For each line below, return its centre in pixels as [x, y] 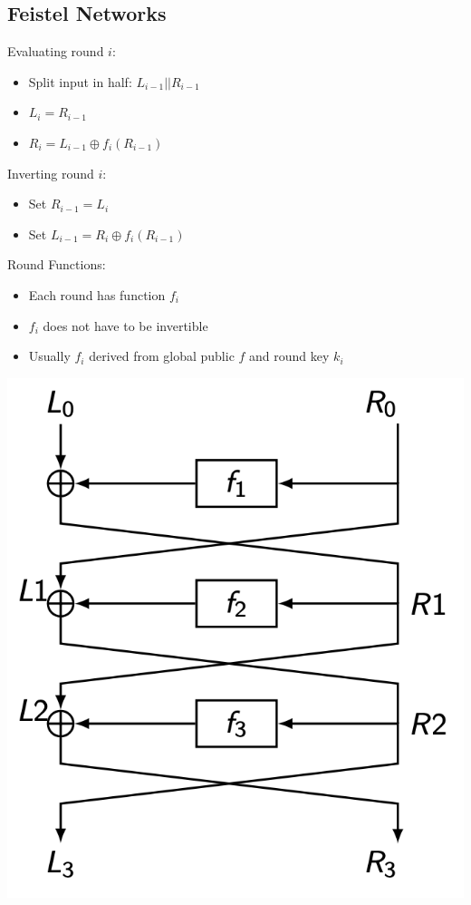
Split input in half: [80, 81]
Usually [49, 356]
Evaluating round [56, 51]
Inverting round [51, 173]
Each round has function [97, 294]
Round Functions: [57, 264]
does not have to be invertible [125, 325]
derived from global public [162, 356]
